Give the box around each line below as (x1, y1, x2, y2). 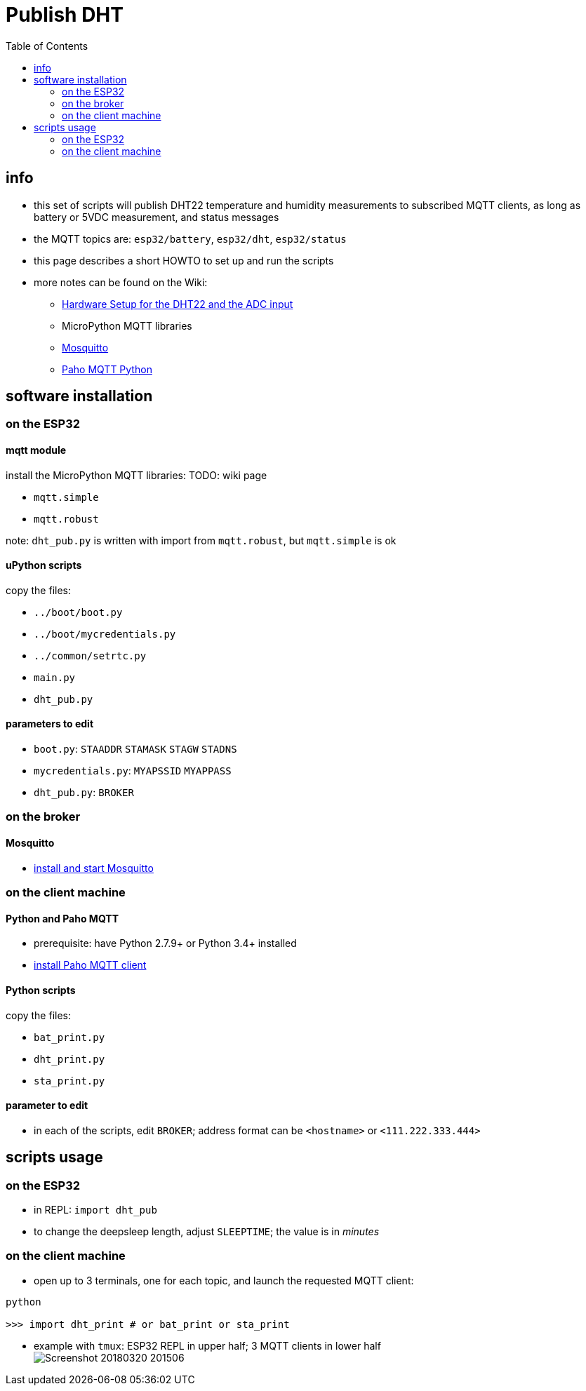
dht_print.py (34, 1053, 105, 1065)
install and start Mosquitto (34, 861, 154, 874)
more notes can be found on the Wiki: (34, 276, 208, 288)
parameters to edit (6, 718, 94, 730)
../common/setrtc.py (34, 650, 147, 661)
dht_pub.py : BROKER (34, 786, 134, 799)
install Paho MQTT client (34, 959, 147, 972)
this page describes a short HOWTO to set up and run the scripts (34, 254, 334, 267)
